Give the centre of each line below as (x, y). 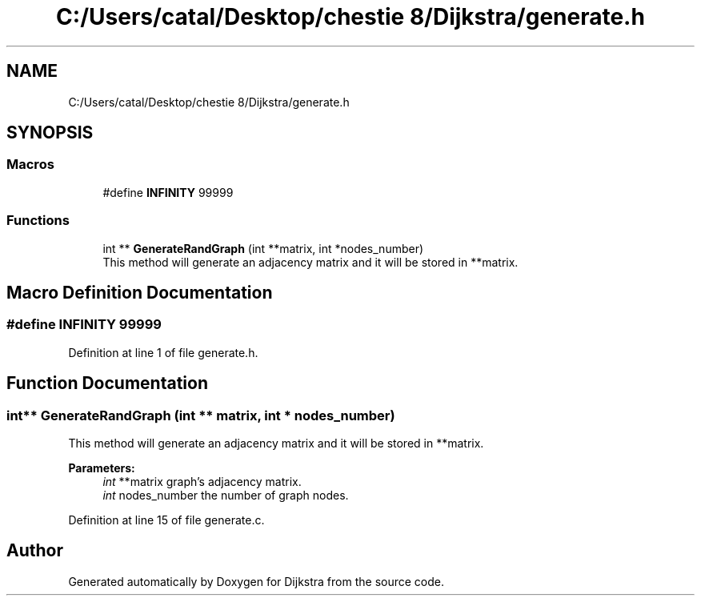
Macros (30, 165)
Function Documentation (107, 383)
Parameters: (102, 468)
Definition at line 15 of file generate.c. (166, 520)
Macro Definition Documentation (140, 292)
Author (35, 551)
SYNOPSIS (50, 133)
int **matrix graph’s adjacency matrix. (202, 482)
